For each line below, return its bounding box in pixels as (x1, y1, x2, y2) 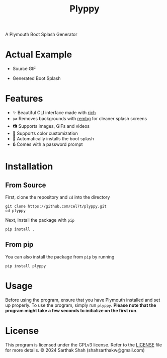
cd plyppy (5, 208, 26, 214)
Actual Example (5, 49, 72, 60)
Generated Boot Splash (12, 75, 61, 81)
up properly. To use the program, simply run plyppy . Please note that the (5, 302, 156, 308)
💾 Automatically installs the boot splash (12, 136, 94, 142)
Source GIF (12, 66, 36, 72)
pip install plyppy (5, 263, 46, 268)
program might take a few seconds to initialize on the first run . (5, 307, 138, 313)
